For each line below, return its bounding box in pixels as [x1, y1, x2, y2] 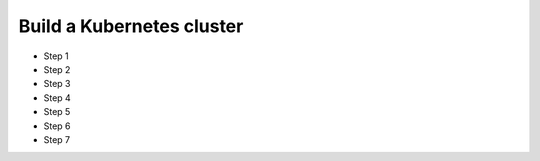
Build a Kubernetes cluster [18, 15, 244, 37]
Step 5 [43, 106, 71, 118]
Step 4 [43, 91, 72, 104]
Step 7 [43, 133, 71, 145]
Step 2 [43, 63, 71, 75]
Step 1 [43, 50, 69, 62]
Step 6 [43, 120, 71, 132]
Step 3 [43, 78, 71, 90]
